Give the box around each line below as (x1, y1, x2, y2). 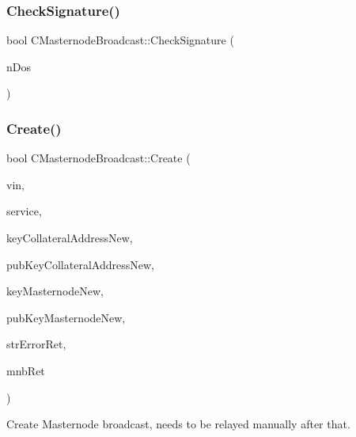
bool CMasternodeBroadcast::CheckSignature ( (6, 32, 234, 48)
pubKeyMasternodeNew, (6, 309, 126, 325)
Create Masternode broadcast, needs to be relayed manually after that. (6, 416, 350, 432)
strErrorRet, (6, 336, 66, 352)
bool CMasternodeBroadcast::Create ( (6, 150, 191, 166)
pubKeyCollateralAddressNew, (6, 256, 154, 272)
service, (6, 203, 42, 219)
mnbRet (6, 362, 45, 378)
